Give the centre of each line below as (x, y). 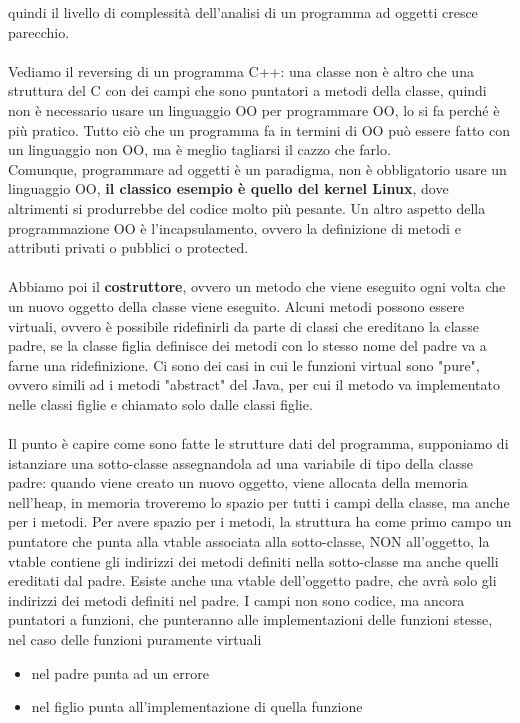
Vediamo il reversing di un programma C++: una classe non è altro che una (241, 70)
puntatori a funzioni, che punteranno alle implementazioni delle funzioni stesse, (250, 619)
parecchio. (39, 31)
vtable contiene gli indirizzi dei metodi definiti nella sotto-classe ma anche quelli (253, 560)
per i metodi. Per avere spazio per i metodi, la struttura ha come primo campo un (260, 521)
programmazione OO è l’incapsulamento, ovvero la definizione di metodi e (234, 227)
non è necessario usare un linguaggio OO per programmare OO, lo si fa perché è (254, 109)
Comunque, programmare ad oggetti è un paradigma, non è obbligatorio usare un (257, 168)
